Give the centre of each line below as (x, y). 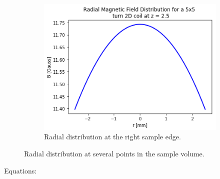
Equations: (20, 170)
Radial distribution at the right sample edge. (112, 137)
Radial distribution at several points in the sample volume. (114, 153)
